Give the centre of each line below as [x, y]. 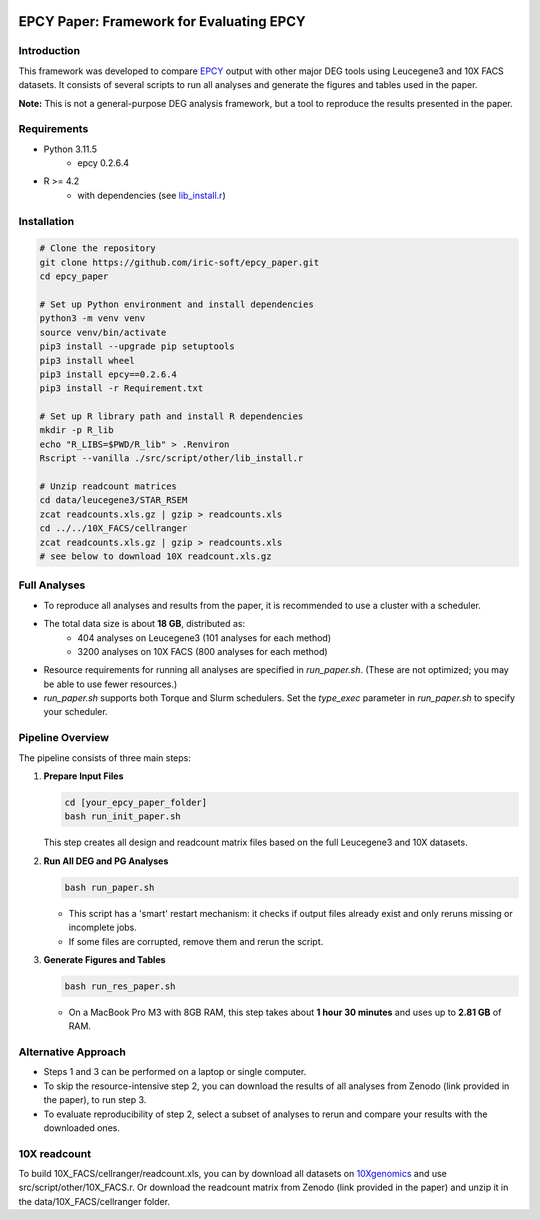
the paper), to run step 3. [95, 1100]
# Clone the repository [98, 248]
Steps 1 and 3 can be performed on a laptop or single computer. [175, 1072]
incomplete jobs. [102, 927]
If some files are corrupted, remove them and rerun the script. [196, 941]
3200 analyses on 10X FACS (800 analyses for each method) [203, 651]
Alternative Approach [72, 1052]
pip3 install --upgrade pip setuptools [137, 346]
